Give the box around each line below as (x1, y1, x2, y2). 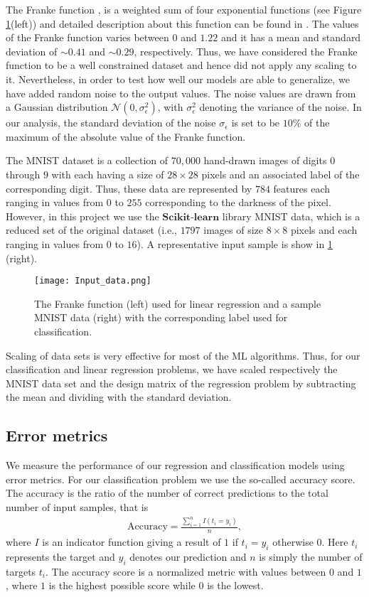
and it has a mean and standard (220, 30, 361, 45)
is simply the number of (259, 549, 363, 564)
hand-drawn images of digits (203, 153, 327, 168)
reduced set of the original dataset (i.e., (6, 222, 177, 237)
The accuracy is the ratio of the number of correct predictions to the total (6, 485, 328, 500)
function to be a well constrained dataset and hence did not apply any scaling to (6, 58, 357, 72)
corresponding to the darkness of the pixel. (145, 195, 331, 210)
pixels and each (290, 222, 358, 237)
